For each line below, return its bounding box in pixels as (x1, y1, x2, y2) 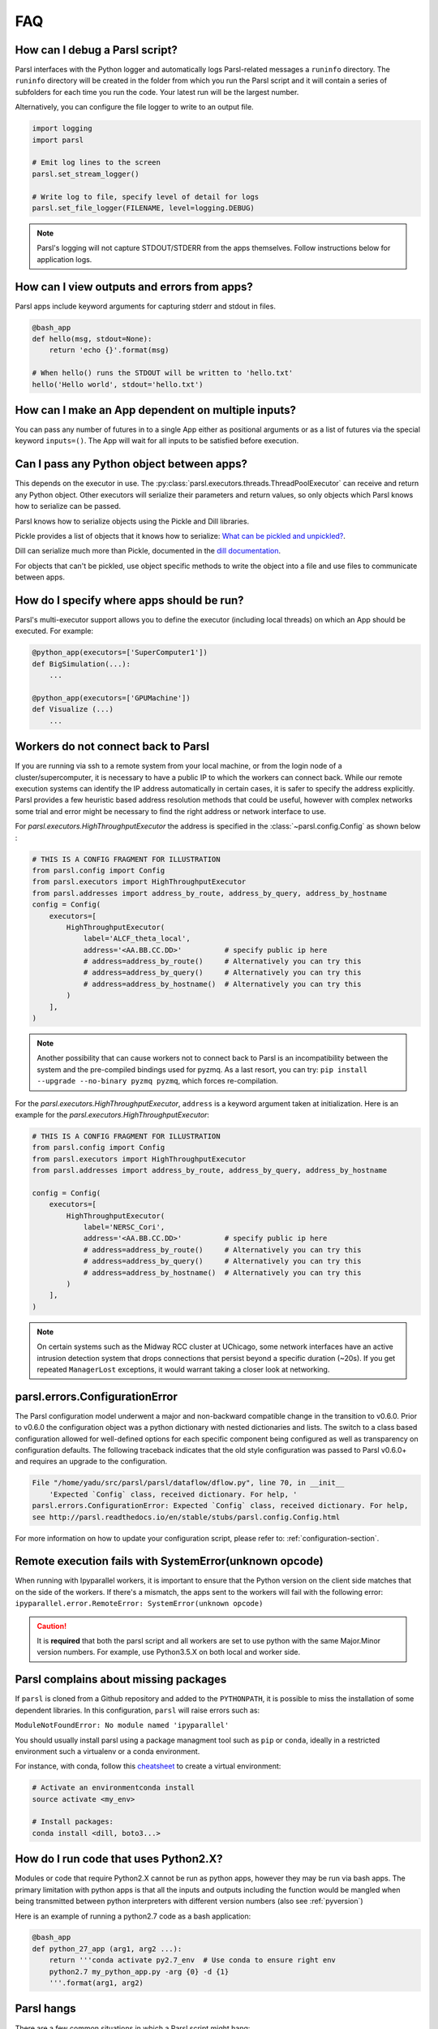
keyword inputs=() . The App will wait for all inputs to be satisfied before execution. (15, 436, 299, 446)
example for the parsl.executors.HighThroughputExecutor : (15, 1109, 210, 1119)
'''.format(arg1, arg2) (49, 1979, 144, 1988)
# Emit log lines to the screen (32, 158, 161, 167)
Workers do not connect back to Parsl (15, 739, 210, 754)
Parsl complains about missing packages (15, 1673, 227, 1687)
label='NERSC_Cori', (83, 1222, 165, 1232)
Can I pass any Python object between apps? (15, 457, 247, 471)
